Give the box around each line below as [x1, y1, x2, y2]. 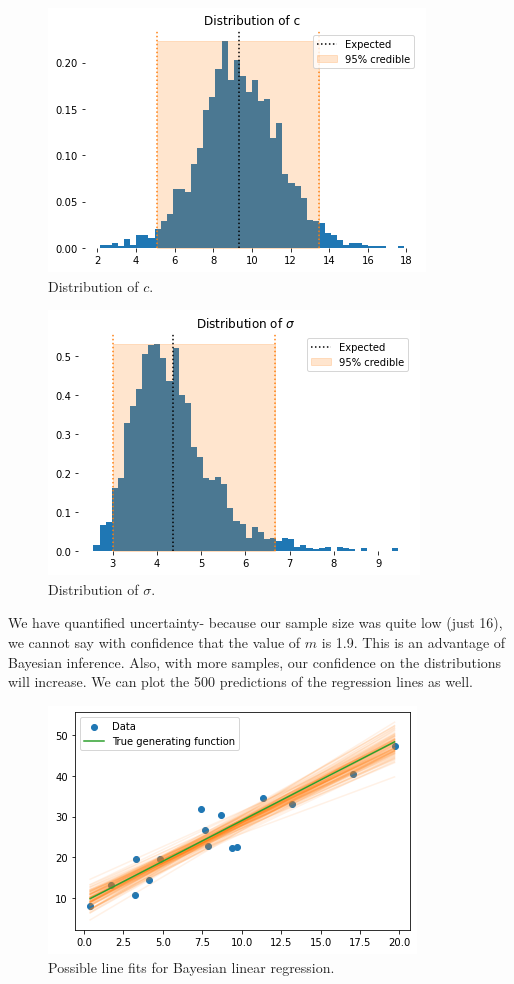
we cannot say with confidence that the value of [8, 631, 301, 652]
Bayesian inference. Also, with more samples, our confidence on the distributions [8, 651, 502, 672]
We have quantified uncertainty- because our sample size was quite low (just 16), [8, 612, 503, 633]
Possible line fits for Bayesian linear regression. [48, 957, 335, 978]
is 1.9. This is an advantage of [321, 631, 506, 652]
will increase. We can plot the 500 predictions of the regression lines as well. [8, 671, 473, 692]
